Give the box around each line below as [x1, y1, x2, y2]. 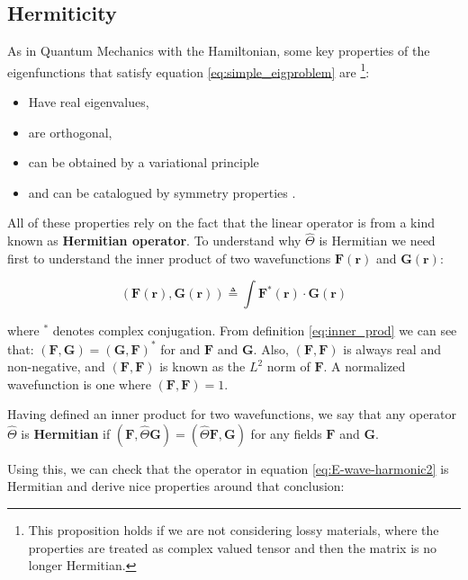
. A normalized [323, 357, 406, 376]
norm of [266, 357, 310, 376]
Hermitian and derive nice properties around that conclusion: [7, 477, 345, 495]
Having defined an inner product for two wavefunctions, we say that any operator [7, 405, 456, 424]
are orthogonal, [28, 122, 112, 141]
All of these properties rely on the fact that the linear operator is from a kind [7, 213, 435, 232]
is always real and [343, 339, 441, 358]
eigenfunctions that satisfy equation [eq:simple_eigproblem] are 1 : [7, 59, 370, 81]
